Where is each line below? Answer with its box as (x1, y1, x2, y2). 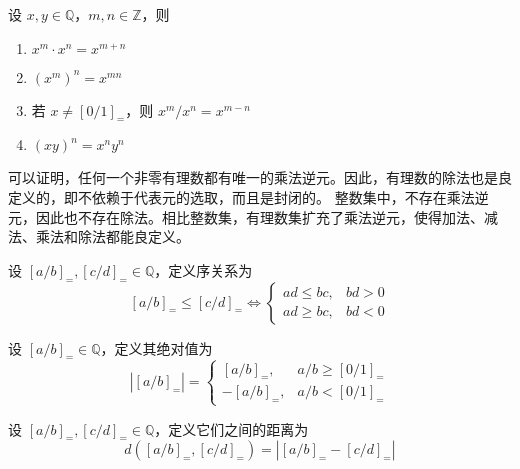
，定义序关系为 (154, 259, 253, 280)
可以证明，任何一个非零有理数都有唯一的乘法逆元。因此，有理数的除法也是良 (8, 167, 512, 188)
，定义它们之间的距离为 (154, 418, 309, 439)
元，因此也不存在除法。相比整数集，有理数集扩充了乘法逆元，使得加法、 (8, 206, 484, 227)
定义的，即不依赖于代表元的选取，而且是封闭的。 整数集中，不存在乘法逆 (8, 186, 489, 207)
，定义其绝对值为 (100, 337, 213, 358)
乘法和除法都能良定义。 (35, 226, 190, 247)
